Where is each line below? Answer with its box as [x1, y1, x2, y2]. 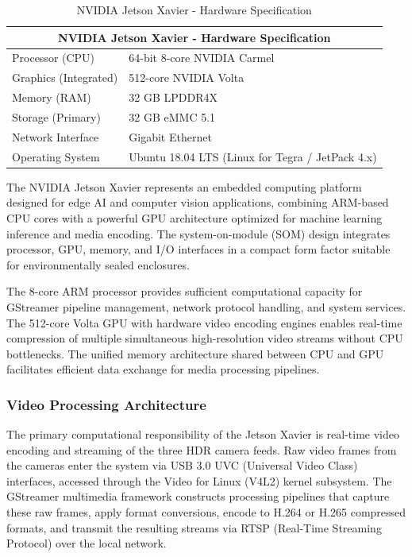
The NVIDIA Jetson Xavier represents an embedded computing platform [6, 178, 362, 195]
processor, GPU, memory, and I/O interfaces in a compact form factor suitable [6, 241, 391, 257]
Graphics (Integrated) [12, 69, 118, 86]
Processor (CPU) [12, 49, 95, 66]
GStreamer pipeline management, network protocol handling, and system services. [6, 298, 406, 315]
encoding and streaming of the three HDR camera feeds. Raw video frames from [6, 441, 397, 458]
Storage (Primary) [12, 108, 101, 125]
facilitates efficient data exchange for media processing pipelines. [6, 361, 320, 377]
